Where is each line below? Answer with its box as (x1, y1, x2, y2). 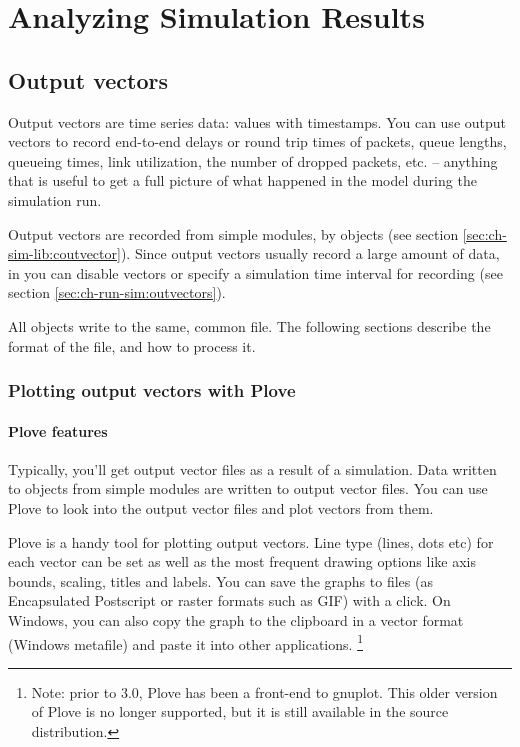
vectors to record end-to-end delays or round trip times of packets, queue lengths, (8, 131, 507, 152)
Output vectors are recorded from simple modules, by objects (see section (8, 223, 459, 244)
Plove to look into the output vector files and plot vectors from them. (8, 497, 434, 518)
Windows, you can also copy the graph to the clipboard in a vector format (8, 609, 464, 630)
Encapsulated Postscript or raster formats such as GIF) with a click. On (8, 590, 451, 611)
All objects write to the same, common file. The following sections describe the (8, 315, 491, 336)
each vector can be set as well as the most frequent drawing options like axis (8, 551, 476, 572)
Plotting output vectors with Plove (8, 378, 296, 403)
